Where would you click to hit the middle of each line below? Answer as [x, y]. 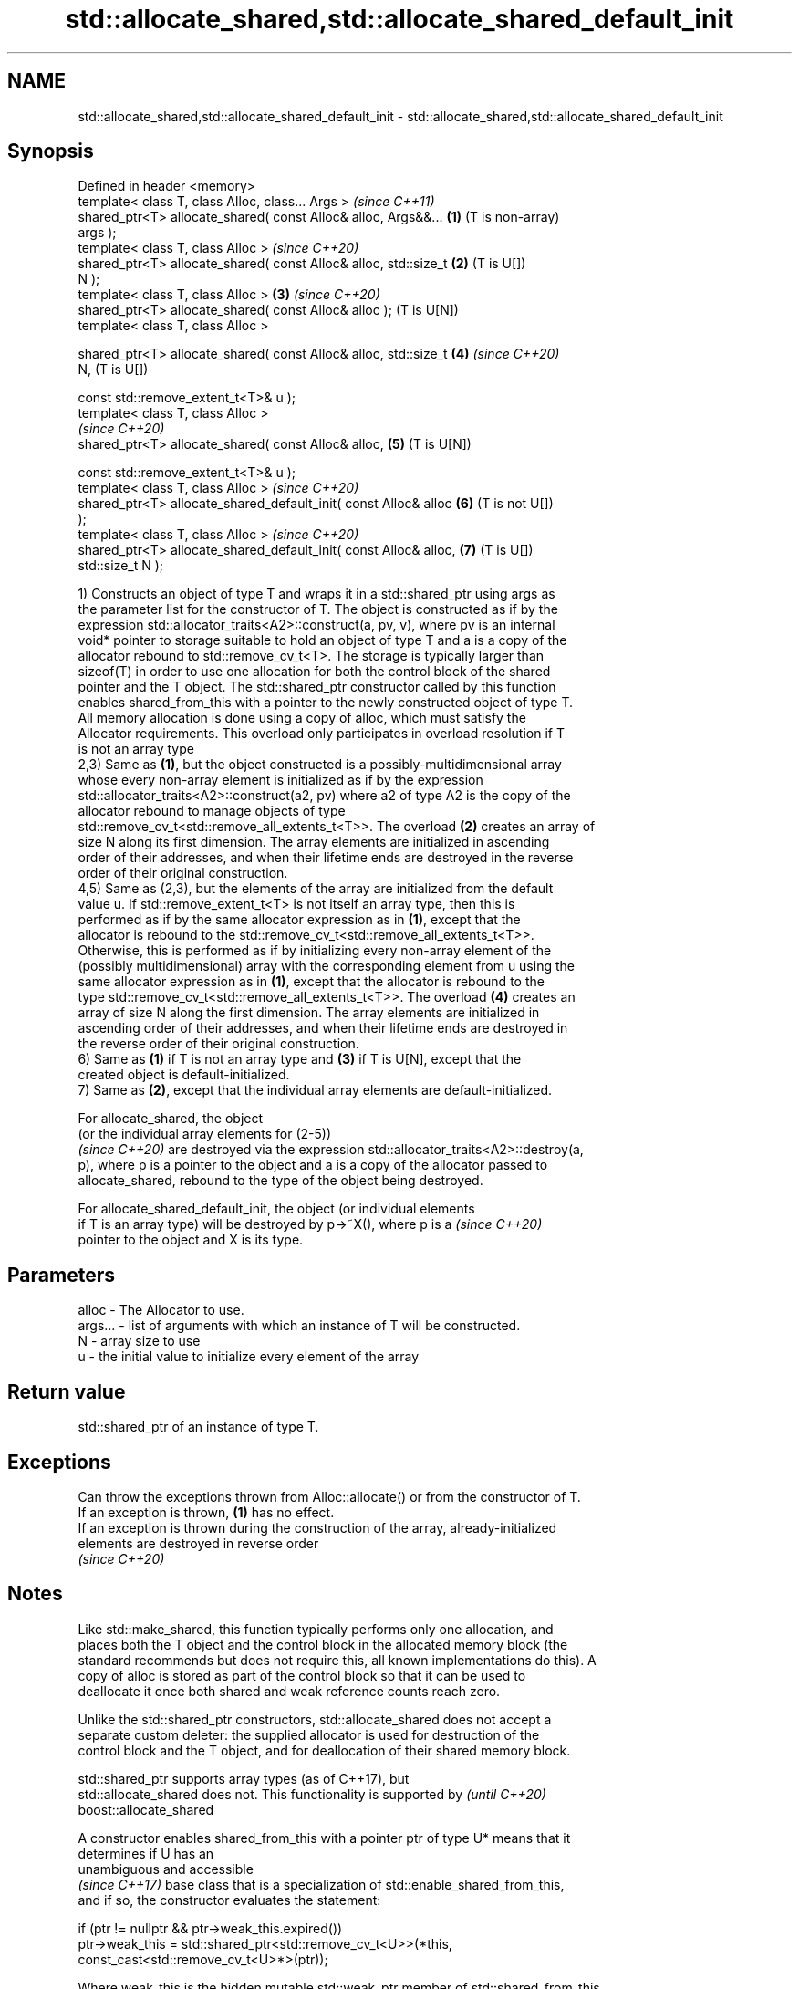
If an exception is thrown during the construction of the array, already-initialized [317, 1527]
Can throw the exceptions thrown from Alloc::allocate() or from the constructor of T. [329, 1496]
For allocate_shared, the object [171, 1119]
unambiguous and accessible [166, 1869]
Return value [67, 1391]
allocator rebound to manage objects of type [212, 811]
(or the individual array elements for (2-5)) [205, 1134]
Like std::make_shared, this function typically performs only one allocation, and [316, 1629]
